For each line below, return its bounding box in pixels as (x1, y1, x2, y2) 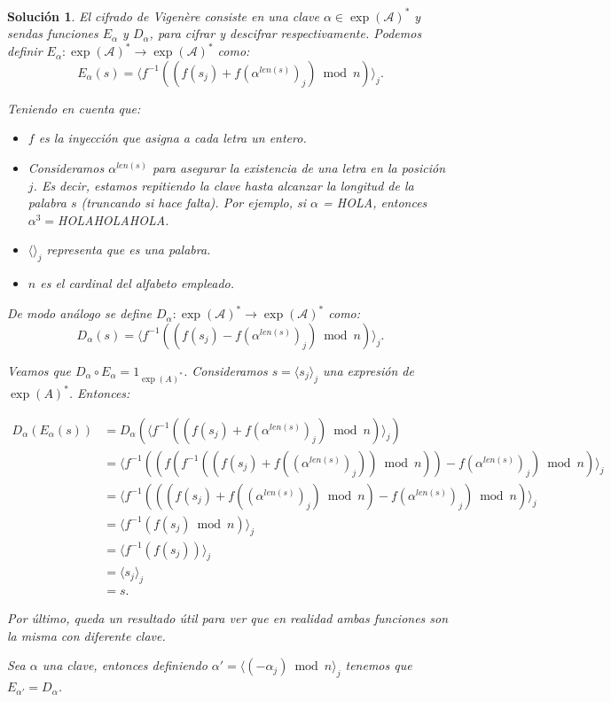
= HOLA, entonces (323, 193, 427, 212)
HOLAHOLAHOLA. (58, 210, 169, 229)
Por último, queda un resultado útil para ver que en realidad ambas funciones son (7, 609, 449, 628)
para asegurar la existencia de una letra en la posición (153, 158, 446, 176)
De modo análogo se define (7, 304, 152, 323)
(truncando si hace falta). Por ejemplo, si (81, 193, 307, 212)
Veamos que (7, 361, 71, 379)
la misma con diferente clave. (7, 626, 166, 644)
